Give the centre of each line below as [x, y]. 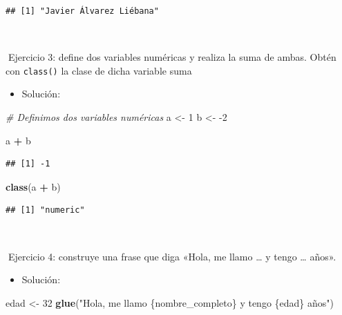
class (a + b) [33, 186]
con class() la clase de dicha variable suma [99, 70]
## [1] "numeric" [45, 210]
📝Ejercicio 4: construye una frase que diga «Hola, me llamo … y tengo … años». [171, 256]
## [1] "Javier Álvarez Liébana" [82, 11]
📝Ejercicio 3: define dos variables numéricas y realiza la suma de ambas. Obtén [171, 57]
